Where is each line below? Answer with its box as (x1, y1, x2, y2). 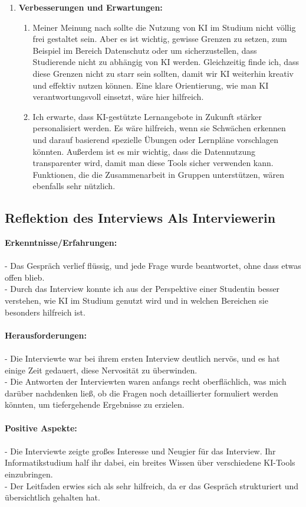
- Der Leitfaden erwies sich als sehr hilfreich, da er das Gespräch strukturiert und (5, 479, 298, 492)
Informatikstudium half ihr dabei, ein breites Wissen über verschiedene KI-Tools (5, 456, 295, 469)
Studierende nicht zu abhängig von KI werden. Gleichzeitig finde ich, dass (32, 56, 300, 68)
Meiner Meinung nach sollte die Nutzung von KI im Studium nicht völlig (32, 21, 296, 33)
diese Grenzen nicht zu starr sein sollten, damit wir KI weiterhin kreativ (32, 67, 294, 79)
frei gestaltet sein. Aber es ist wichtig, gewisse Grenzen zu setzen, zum (32, 32, 287, 45)
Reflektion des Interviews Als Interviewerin (5, 209, 276, 227)
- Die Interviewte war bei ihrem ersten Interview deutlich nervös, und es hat (5, 352, 280, 365)
